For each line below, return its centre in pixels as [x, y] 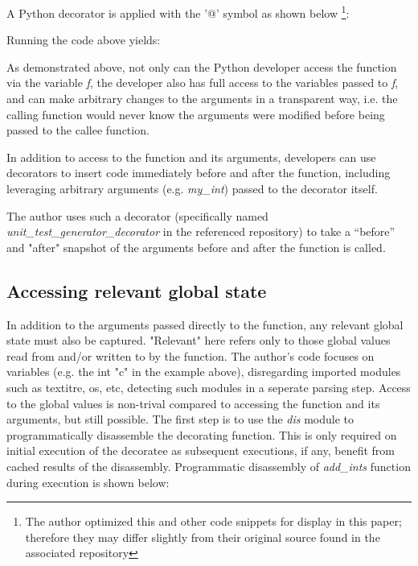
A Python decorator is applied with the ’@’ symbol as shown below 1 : [178, 12]
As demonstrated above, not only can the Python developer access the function [202, 66]
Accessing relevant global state [137, 290]
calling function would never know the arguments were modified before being [196, 114]
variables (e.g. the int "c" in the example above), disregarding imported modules [204, 372]
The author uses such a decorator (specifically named [137, 215]
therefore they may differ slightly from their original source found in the [203, 537]
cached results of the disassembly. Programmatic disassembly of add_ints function [209, 466]
